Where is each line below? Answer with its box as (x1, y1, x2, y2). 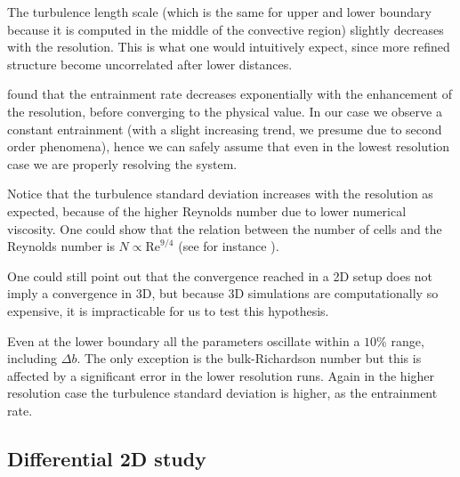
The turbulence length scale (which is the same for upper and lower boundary (7, 3, 432, 20)
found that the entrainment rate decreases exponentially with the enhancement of (7, 85, 452, 103)
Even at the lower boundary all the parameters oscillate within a (7, 331, 360, 350)
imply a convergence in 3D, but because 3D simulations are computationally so (7, 284, 439, 303)
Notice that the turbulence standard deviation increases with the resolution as (7, 184, 433, 203)
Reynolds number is (7, 237, 115, 255)
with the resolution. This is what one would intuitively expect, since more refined (7, 37, 450, 56)
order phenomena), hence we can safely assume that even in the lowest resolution (7, 137, 450, 156)
